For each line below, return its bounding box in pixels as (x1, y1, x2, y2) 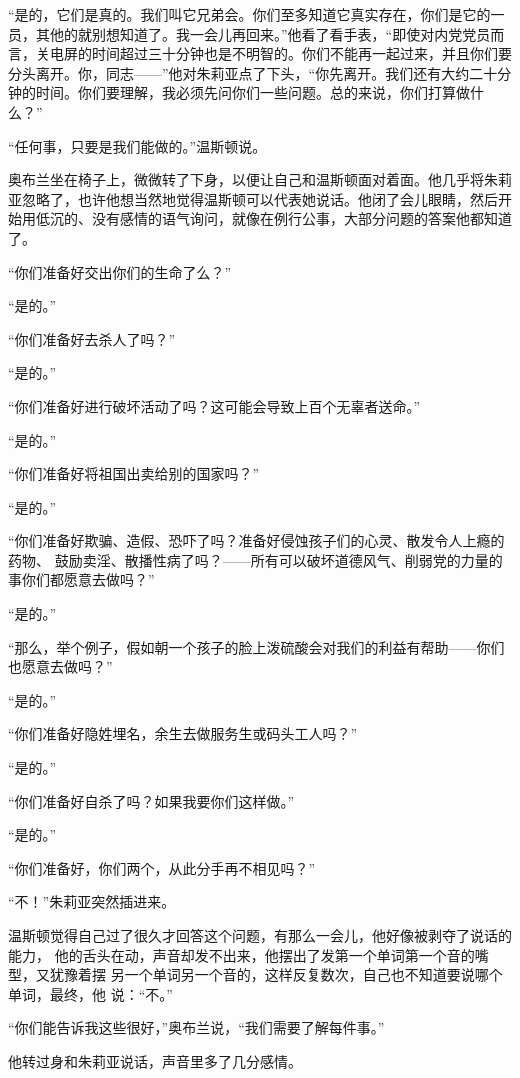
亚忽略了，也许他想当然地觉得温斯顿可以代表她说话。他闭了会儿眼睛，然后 (8, 188, 498, 209)
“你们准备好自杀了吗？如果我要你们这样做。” (8, 790, 295, 811)
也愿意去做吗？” (8, 656, 113, 677)
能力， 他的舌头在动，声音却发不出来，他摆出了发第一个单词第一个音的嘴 (8, 944, 489, 965)
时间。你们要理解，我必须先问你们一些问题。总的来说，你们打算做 (35, 82, 470, 103)
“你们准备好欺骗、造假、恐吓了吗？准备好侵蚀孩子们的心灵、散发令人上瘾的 (8, 530, 505, 551)
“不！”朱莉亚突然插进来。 (8, 891, 176, 912)
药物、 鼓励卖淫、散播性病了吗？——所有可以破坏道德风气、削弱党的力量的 (8, 549, 503, 570)
